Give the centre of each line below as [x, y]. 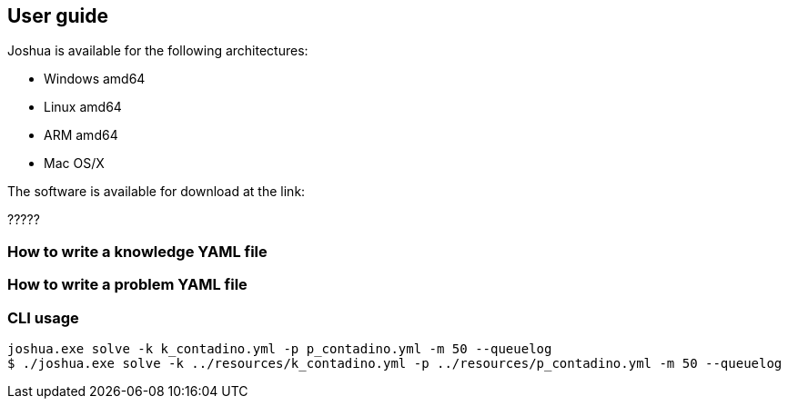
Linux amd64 [83, 107]
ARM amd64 [81, 135]
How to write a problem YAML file [127, 285]
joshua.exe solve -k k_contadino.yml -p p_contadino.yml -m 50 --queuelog [280, 348]
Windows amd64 [95, 79]
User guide [58, 16]
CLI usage [43, 317]
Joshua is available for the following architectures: [158, 51]
